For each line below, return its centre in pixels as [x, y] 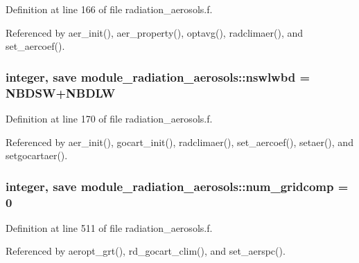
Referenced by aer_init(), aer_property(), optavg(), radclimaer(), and [155, 32]
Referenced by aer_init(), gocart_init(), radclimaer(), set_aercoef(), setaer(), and [179, 142]
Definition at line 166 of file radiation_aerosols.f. [109, 9]
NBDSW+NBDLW [61, 92]
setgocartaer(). [37, 155]
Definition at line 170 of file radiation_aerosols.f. [109, 118]
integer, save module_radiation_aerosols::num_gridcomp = [177, 186]
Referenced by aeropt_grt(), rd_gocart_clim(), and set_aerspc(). [146, 251]
